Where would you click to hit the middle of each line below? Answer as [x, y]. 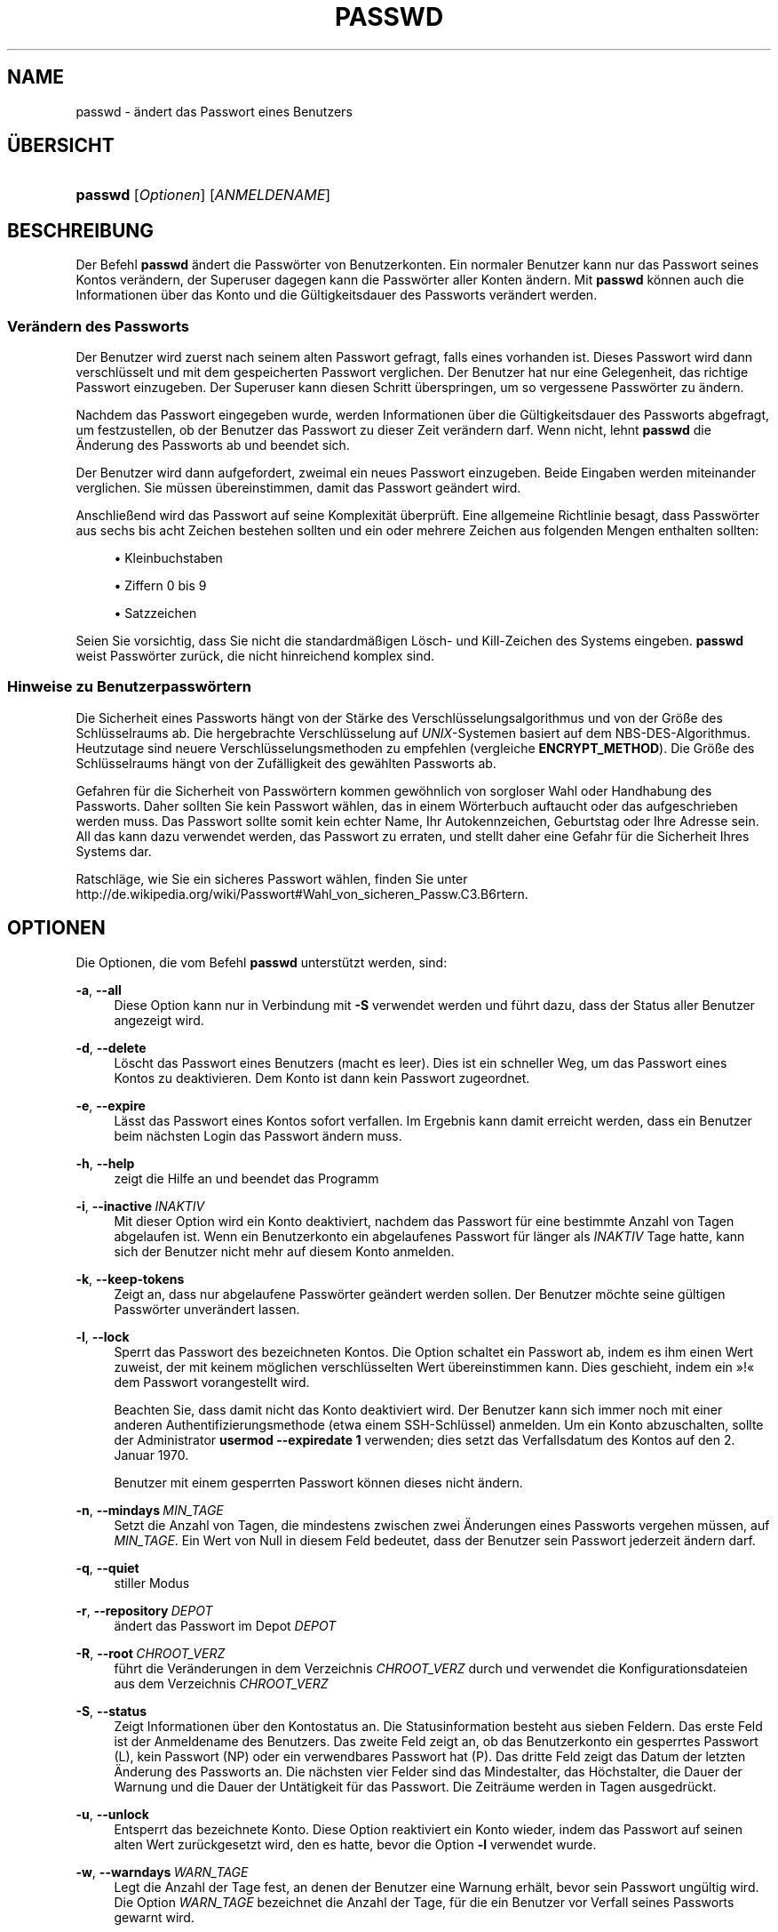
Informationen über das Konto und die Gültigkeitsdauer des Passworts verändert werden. [337, 295]
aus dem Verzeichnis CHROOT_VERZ [221, 1683]
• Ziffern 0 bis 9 [160, 586]
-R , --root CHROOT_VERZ [151, 1653]
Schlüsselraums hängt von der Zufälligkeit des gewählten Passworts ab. [286, 763]
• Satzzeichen [155, 613]
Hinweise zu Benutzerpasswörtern [129, 687]
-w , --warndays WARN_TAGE [162, 1872]
